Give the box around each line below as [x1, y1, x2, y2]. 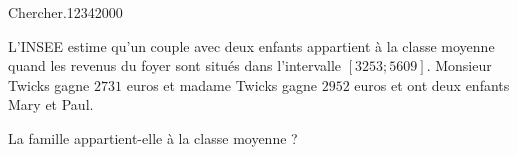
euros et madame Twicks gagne [126, 74, 317, 95]
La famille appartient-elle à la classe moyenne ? [8, 127, 298, 148]
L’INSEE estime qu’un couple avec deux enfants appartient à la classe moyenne [8, 35, 495, 56]
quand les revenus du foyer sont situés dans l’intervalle [8, 55, 342, 76]
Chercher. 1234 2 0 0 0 [8, 2, 123, 22]
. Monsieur [426, 55, 492, 76]
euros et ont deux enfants [354, 74, 510, 95]
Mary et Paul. [8, 94, 94, 115]
